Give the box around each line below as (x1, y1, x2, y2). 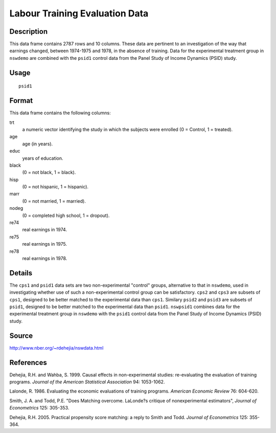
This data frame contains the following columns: (9, 110, 111, 116)
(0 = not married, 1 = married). (22, 198, 86, 204)
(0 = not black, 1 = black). (22, 169, 76, 176)
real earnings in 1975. (22, 241, 67, 247)
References (9, 358, 47, 367)
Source (9, 331, 33, 340)
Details (9, 269, 33, 277)
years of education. (22, 155, 63, 161)
